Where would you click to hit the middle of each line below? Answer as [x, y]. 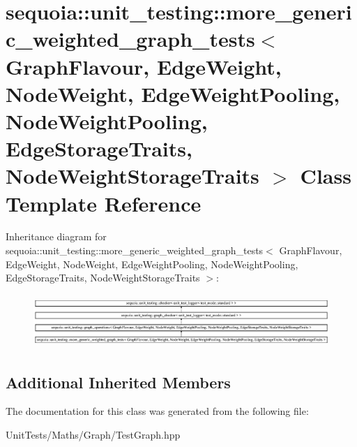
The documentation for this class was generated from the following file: [157, 411]
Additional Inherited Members [118, 382]
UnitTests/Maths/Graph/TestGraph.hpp [93, 434]
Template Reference [104, 203]
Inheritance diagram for [56, 236]
